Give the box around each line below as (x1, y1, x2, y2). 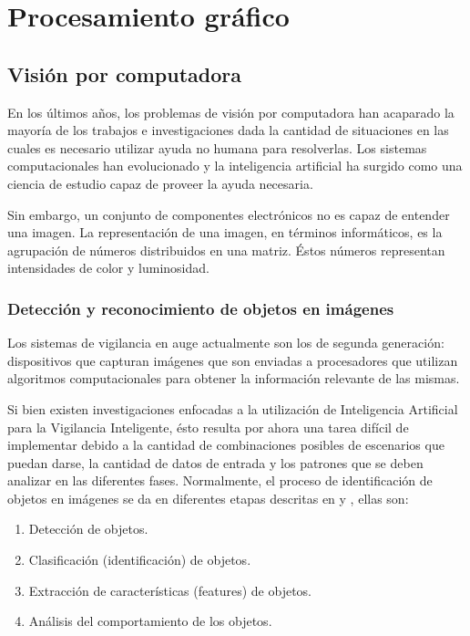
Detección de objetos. (28, 519, 148, 538)
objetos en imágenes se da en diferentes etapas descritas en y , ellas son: (7, 488, 409, 507)
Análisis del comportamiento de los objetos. (28, 611, 272, 631)
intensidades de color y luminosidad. (7, 258, 209, 277)
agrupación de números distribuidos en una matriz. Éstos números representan (7, 240, 445, 259)
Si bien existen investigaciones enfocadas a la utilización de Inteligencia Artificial (7, 399, 458, 418)
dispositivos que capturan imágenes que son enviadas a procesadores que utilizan (7, 350, 458, 370)
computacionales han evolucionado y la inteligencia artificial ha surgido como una (7, 156, 463, 175)
